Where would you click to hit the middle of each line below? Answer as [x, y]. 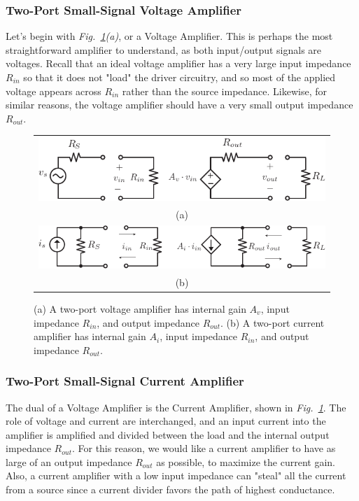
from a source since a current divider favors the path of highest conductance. [170, 489]
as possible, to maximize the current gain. [246, 461]
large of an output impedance [69, 461]
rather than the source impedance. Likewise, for [224, 91]
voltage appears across [54, 91]
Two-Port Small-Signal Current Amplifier [125, 381]
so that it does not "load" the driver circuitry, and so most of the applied [179, 77]
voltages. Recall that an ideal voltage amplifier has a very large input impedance [178, 63]
